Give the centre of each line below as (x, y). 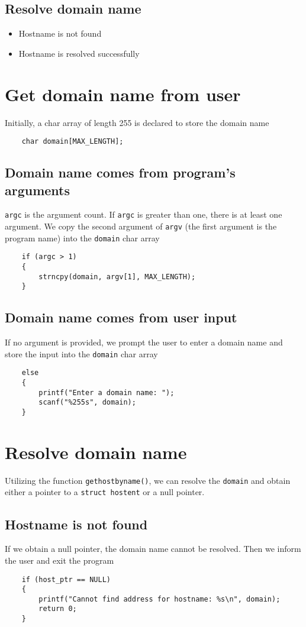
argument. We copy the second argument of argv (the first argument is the (141, 226)
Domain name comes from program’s (120, 172)
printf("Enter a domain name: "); (107, 392)
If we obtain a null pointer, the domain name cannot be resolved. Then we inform (153, 549)
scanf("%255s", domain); (87, 403)
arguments (38, 190)
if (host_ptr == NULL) (66, 579)
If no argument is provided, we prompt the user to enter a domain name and (144, 342)
